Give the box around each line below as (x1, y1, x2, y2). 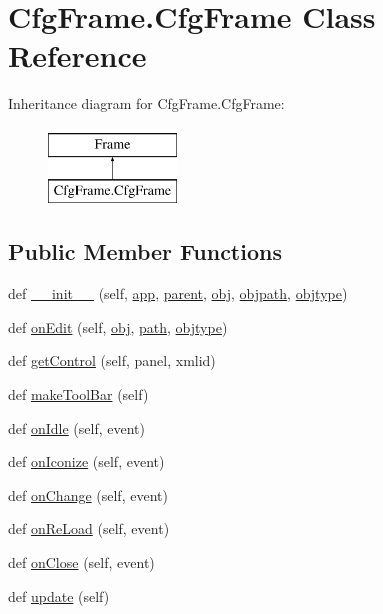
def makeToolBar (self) (8, 384, 149, 405)
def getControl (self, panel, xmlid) (8, 350, 216, 371)
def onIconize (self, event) (8, 451, 165, 472)
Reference (8, 35, 147, 76)
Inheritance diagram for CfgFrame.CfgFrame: (8, 93, 285, 114)
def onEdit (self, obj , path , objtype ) (8, 316, 228, 337)
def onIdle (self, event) (8, 417, 145, 438)
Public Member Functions (8, 236, 282, 267)
